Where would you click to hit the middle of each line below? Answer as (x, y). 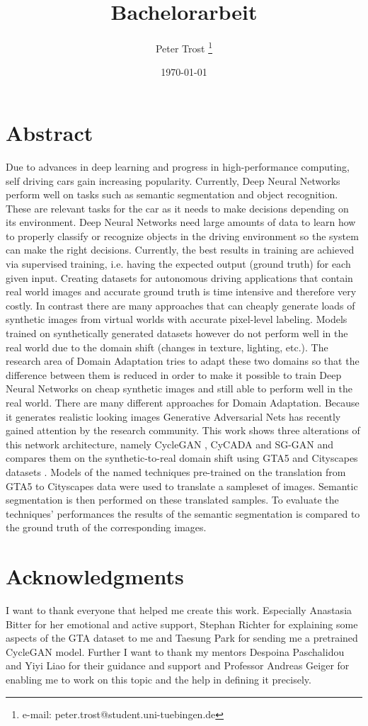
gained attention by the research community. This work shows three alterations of (183, 430)
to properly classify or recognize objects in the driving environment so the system (182, 236)
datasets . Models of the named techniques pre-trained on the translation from (176, 471)
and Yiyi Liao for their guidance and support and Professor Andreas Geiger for (178, 665)
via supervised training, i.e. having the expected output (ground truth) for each (178, 264)
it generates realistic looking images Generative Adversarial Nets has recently (173, 416)
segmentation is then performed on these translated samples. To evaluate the (172, 500)
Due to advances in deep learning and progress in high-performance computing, (178, 166)
